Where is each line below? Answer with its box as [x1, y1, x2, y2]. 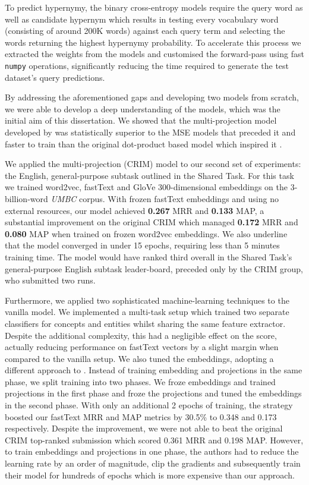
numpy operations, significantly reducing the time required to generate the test [5, 59, 289, 71]
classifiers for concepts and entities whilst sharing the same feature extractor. [5, 317, 286, 329]
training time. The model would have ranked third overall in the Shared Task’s [5, 250, 292, 263]
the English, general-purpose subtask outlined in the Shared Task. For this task [5, 169, 294, 181]
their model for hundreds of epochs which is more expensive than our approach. [5, 468, 295, 481]
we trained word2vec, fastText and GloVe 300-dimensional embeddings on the [5, 181, 288, 193]
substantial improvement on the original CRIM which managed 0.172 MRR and [5, 216, 298, 228]
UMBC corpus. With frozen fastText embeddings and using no [51, 192, 279, 204]
